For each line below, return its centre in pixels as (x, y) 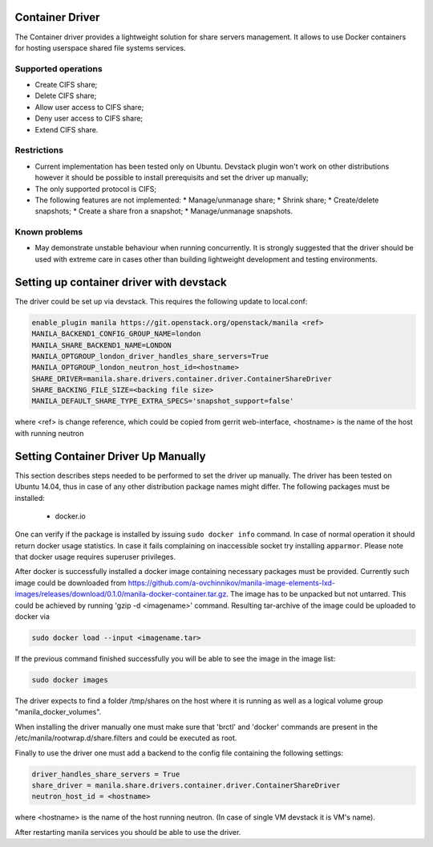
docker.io (70, 516)
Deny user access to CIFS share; (89, 118)
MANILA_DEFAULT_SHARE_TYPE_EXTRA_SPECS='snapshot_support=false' (163, 401)
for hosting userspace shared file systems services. (100, 47)
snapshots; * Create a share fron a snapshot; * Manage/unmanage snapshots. (164, 211)
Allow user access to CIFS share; (89, 107)
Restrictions (39, 150)
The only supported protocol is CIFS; (95, 189)
